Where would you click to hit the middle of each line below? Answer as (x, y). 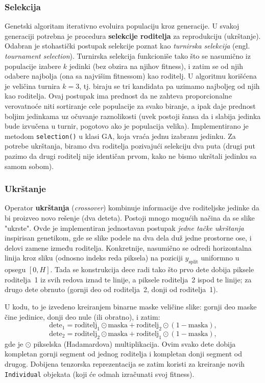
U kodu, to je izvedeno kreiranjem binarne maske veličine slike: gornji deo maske (131, 306)
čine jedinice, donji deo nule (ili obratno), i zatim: (82, 316)
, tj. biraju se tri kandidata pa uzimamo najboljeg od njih (170, 86)
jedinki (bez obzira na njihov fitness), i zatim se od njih (156, 66)
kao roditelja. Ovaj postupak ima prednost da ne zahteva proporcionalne (118, 96)
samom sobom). (29, 166)
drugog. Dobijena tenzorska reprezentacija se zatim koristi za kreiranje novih (125, 363)
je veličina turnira (32, 86)
